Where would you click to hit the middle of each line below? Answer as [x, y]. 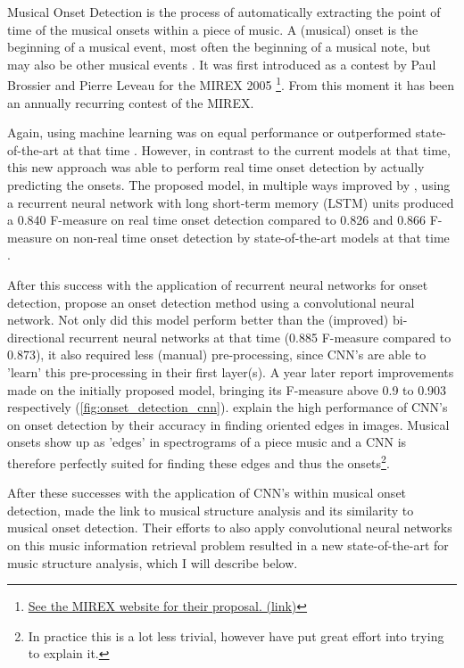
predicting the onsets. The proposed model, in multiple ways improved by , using [229, 185]
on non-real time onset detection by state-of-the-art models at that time [253, 237]
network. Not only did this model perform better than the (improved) [198, 320]
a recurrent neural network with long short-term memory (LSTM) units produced [231, 202]
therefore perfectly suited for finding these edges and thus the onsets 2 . [199, 461]
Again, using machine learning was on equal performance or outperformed [210, 132]
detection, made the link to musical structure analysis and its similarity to [211, 510]
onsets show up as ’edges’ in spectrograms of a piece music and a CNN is [207, 442]
